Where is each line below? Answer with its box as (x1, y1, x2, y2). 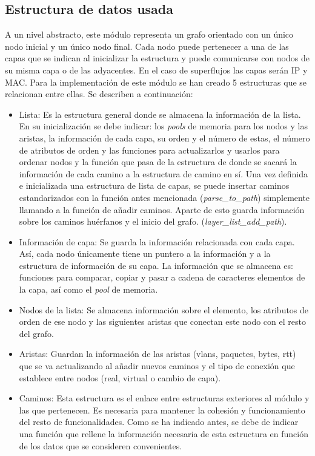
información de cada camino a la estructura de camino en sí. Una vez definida (19, 167, 308, 180)
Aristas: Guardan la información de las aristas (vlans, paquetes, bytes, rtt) (19, 347, 296, 360)
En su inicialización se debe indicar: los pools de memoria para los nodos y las (19, 120, 308, 132)
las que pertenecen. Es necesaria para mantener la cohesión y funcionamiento (19, 403, 305, 416)
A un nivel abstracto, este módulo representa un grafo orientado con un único (5, 28, 294, 41)
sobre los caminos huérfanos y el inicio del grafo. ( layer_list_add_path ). (19, 215, 287, 228)
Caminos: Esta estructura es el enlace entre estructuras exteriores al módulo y (19, 392, 310, 404)
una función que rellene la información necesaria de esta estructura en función (19, 427, 309, 440)
